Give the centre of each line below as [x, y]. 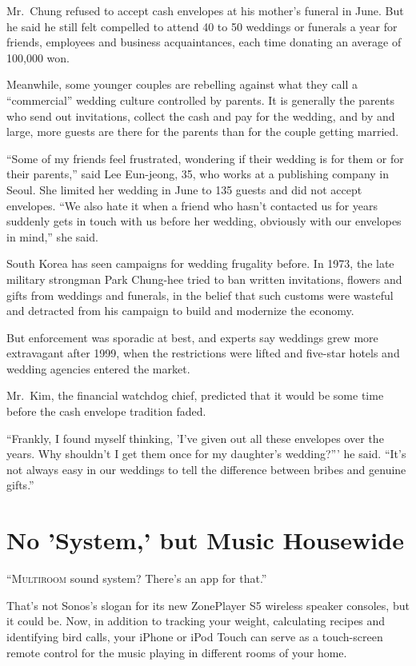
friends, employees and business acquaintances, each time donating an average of [204, 42]
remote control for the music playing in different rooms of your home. [177, 652]
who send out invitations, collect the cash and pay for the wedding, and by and [201, 116]
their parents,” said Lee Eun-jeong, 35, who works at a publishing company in [198, 174]
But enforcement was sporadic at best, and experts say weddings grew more [192, 337]
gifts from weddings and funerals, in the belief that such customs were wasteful [200, 295]
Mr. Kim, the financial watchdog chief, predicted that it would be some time [195, 395]
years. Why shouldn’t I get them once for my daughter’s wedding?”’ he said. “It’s [206, 454]
